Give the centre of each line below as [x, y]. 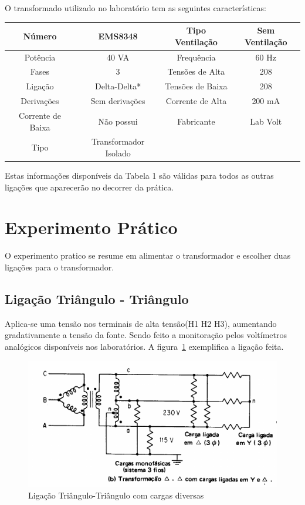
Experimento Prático [91, 227]
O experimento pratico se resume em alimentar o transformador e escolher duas [148, 255]
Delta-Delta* [118, 86]
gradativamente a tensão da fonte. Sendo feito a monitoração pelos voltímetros [146, 335]
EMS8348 [118, 36]
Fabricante [196, 121]
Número [40, 36]
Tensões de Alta [196, 71]
